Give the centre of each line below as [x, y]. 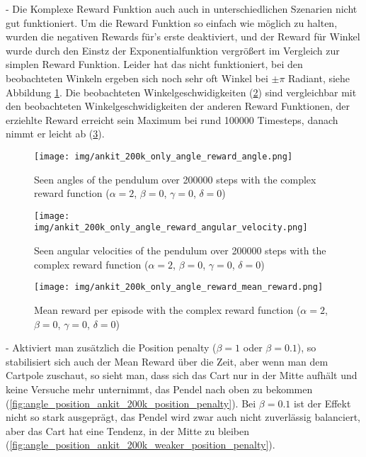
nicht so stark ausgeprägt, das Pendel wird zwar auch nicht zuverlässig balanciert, [183, 417]
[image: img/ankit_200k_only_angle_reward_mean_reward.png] [179, 287]
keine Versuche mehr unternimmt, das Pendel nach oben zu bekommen [159, 389]
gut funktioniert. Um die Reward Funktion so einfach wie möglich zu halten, [172, 22]
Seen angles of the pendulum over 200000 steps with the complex [175, 179]
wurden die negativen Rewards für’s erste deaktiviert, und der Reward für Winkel [183, 36]
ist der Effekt [322, 403]
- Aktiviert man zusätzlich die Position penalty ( [111, 348]
